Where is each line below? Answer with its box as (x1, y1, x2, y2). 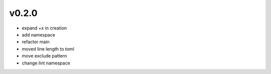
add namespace (22, 31, 55, 37)
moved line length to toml (22, 45, 75, 52)
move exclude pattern (22, 53, 67, 59)
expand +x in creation (22, 25, 67, 31)
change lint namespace (22, 60, 70, 66)
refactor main (22, 39, 50, 45)
